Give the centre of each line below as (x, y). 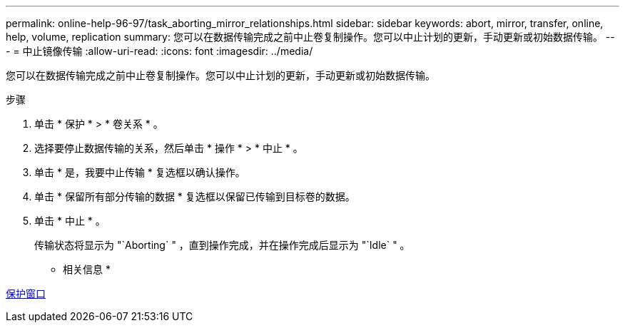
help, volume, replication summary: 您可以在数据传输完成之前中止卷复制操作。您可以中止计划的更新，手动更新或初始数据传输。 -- (310, 37)
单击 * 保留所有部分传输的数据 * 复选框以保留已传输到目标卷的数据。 (195, 196)
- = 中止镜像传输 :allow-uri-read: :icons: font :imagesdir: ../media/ (159, 51)
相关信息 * (87, 269)
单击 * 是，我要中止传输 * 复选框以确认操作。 (140, 172)
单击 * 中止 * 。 (70, 221)
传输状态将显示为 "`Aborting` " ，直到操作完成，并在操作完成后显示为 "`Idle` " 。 (222, 245)
